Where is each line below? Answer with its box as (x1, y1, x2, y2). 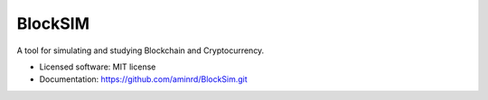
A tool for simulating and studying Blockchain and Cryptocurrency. (16, 45, 265, 56)
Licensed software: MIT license (39, 61, 156, 72)
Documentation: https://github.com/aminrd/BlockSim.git (39, 74, 248, 85)
